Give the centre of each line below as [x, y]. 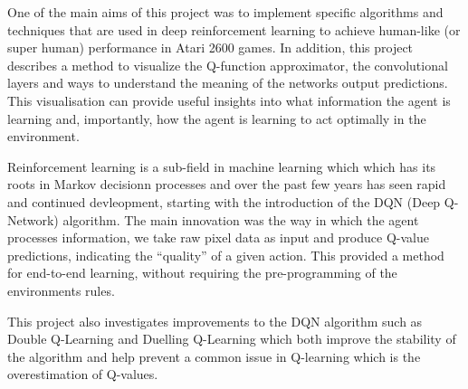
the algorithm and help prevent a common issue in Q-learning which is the [214, 356]
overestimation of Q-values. [83, 374]
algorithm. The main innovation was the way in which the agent [241, 219]
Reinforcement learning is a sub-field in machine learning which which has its [222, 166]
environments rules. [61, 290]
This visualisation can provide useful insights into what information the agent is [229, 100]
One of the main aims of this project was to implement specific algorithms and [225, 12]
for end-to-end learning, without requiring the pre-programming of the [202, 273]
